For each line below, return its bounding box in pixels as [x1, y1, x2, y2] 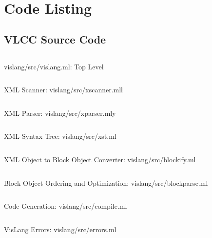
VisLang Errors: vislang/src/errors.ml [4, 224, 116, 234]
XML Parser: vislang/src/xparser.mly [4, 108, 116, 118]
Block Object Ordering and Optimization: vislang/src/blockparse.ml [4, 177, 208, 188]
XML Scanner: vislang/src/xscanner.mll [4, 85, 123, 95]
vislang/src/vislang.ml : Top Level [4, 61, 104, 71]
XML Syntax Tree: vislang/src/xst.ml [4, 131, 116, 141]
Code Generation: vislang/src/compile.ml [4, 201, 127, 211]
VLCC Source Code [4, 31, 106, 46]
